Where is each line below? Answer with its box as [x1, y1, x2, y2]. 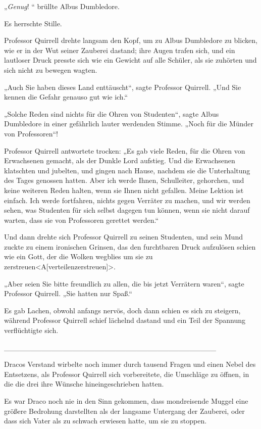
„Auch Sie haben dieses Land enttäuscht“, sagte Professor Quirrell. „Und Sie [4, 81, 241, 92]
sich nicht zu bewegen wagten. [4, 64, 97, 75]
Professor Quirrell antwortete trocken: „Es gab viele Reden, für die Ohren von [4, 145, 245, 156]
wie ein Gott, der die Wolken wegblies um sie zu [4, 251, 153, 262]
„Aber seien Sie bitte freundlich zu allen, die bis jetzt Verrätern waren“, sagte [4, 278, 244, 289]
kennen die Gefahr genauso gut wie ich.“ [4, 91, 128, 102]
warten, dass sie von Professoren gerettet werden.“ [4, 214, 159, 225]
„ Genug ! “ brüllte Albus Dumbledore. [4, 1, 120, 11]
